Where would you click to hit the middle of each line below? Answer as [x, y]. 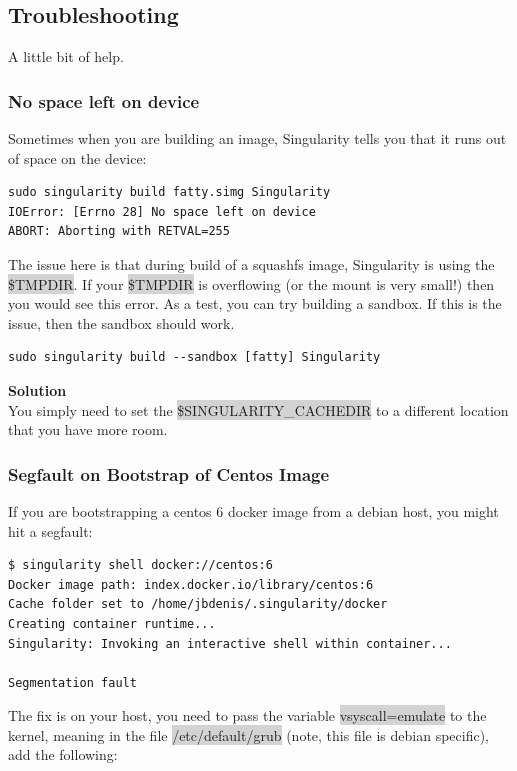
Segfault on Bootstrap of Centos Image [169, 473]
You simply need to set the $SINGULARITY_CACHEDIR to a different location [258, 409]
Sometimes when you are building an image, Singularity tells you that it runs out [257, 138]
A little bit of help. [66, 56]
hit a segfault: [50, 530]
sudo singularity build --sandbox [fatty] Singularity [194, 357]
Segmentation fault [72, 682]
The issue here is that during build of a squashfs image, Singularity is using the [251, 263]
